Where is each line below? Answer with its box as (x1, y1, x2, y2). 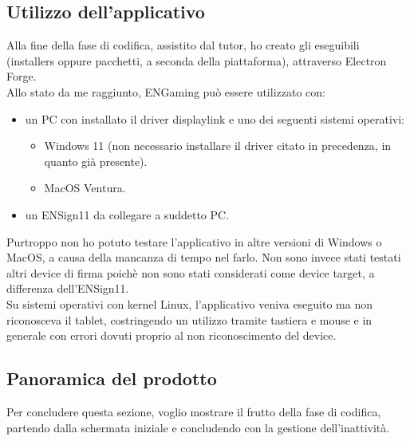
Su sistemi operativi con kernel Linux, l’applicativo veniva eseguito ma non (6, 295, 373, 312)
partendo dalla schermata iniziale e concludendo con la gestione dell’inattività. (6, 419, 390, 435)
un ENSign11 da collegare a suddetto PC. (25, 206, 230, 222)
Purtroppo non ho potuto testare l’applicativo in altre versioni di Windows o (6, 233, 382, 250)
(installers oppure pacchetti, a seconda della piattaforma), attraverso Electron (6, 52, 387, 69)
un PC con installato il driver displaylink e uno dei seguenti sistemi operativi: (25, 110, 404, 127)
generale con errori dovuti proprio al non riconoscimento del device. (6, 327, 337, 344)
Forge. (6, 68, 37, 85)
